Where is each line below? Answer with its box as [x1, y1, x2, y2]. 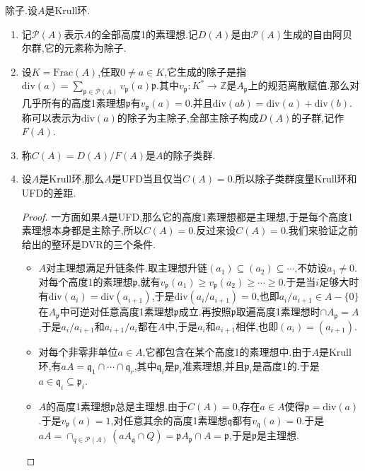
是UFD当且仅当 [111, 171, 182, 186]
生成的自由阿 [283, 26, 343, 41]
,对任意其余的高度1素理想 [110, 412, 228, 427]
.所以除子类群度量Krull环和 [232, 171, 357, 186]
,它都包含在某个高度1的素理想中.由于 [142, 344, 312, 359]
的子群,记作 [291, 110, 344, 124]
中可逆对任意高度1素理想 [59, 304, 174, 319]
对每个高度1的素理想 [38, 274, 133, 289]
